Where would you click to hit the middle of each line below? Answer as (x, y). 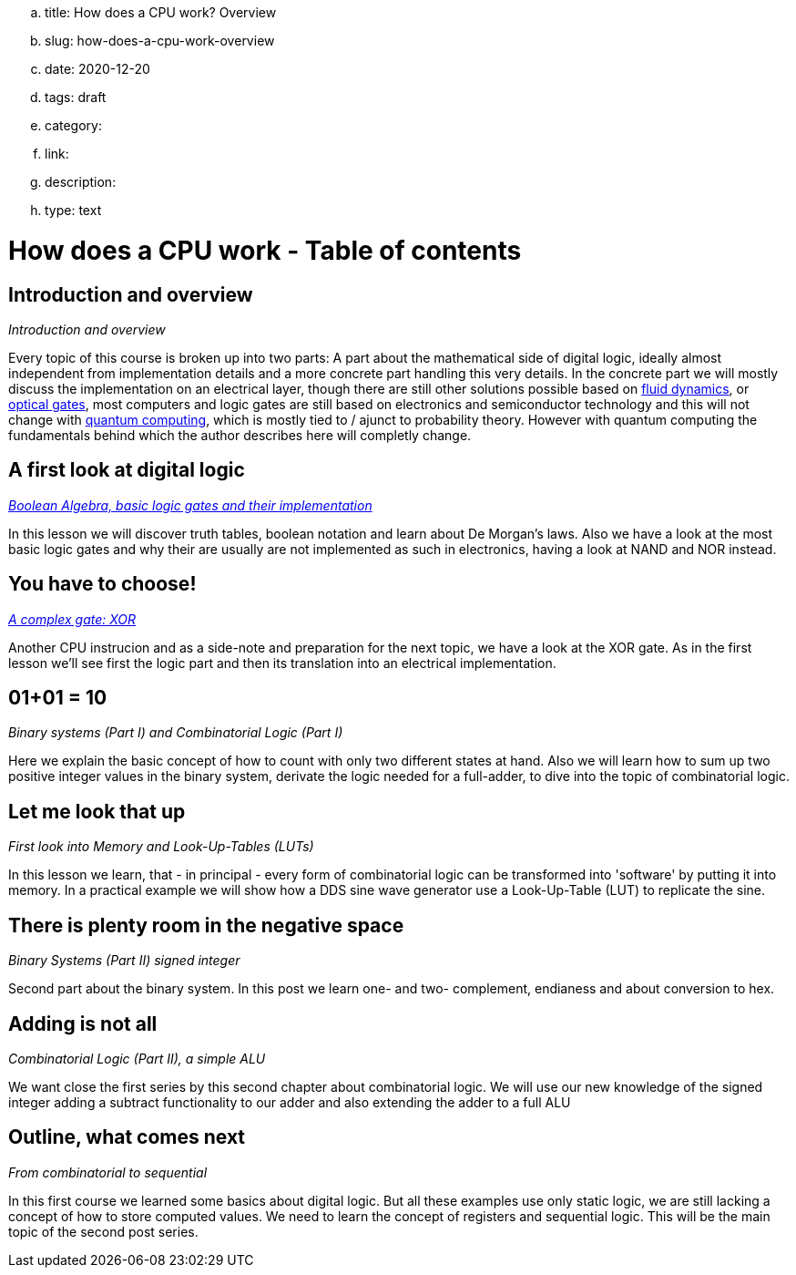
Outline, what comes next (127, 1137)
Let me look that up (97, 811)
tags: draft (76, 97)
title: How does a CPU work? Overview (161, 12)
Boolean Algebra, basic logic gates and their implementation (190, 505)
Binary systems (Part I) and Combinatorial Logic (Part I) (176, 733)
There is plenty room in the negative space (206, 925)
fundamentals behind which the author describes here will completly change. (240, 435)
